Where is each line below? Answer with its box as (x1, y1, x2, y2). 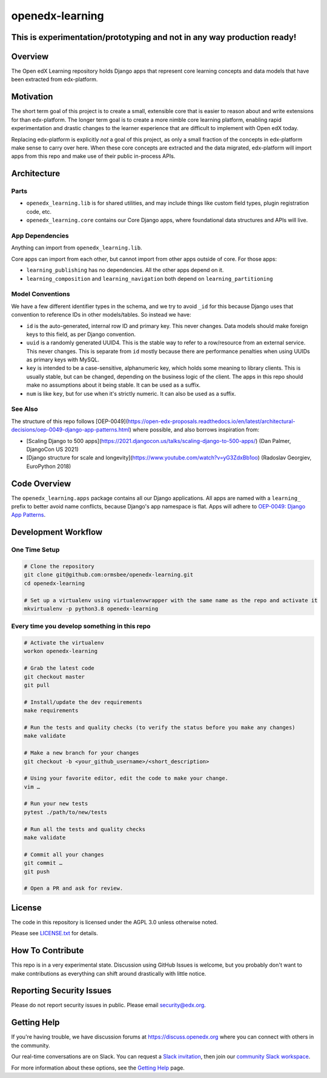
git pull (24, 682, 50, 689)
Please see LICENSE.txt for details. (11, 930, 98, 937)
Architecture (11, 168, 61, 179)
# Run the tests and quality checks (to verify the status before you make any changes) (24, 724, 296, 731)
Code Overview (11, 478, 71, 488)
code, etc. (26, 208, 51, 215)
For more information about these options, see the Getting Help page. (11, 1064, 185, 1071)
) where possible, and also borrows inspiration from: (129, 426, 260, 433)
